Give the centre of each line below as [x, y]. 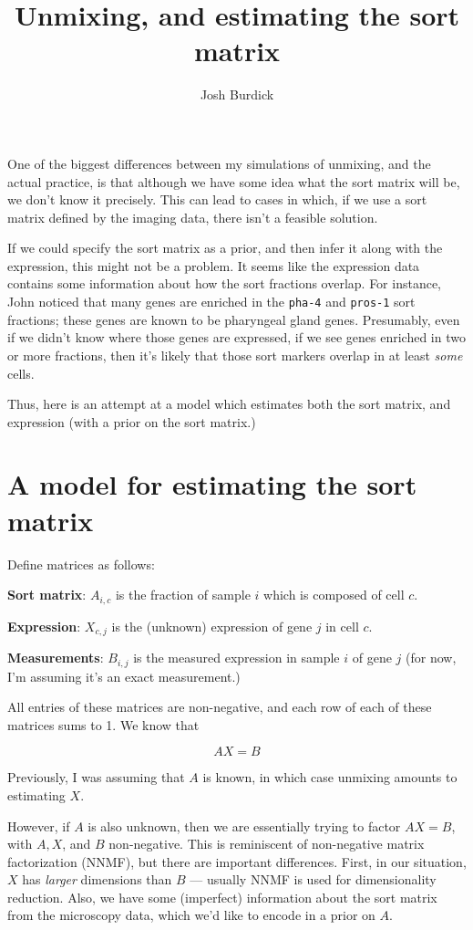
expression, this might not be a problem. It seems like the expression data [214, 265]
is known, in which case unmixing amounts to [330, 777]
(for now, [431, 658]
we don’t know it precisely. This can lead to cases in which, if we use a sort [217, 199]
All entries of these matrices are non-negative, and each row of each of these [220, 707]
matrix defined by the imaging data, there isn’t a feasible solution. [193, 217]
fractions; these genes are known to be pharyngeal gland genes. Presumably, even [234, 319]
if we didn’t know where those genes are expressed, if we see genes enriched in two [236, 337]
